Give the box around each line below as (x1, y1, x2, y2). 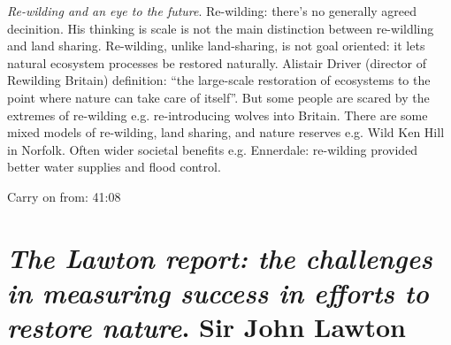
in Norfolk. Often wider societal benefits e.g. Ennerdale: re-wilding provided (7, 140, 418, 158)
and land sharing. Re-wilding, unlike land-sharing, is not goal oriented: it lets (7, 36, 425, 55)
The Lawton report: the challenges (7, 239, 432, 276)
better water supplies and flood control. (7, 157, 221, 176)
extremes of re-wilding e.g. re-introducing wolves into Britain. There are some (7, 105, 428, 124)
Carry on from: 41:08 (7, 187, 121, 205)
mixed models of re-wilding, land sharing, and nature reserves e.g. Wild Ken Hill (7, 123, 445, 142)
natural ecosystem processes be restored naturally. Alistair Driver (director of (7, 53, 427, 72)
